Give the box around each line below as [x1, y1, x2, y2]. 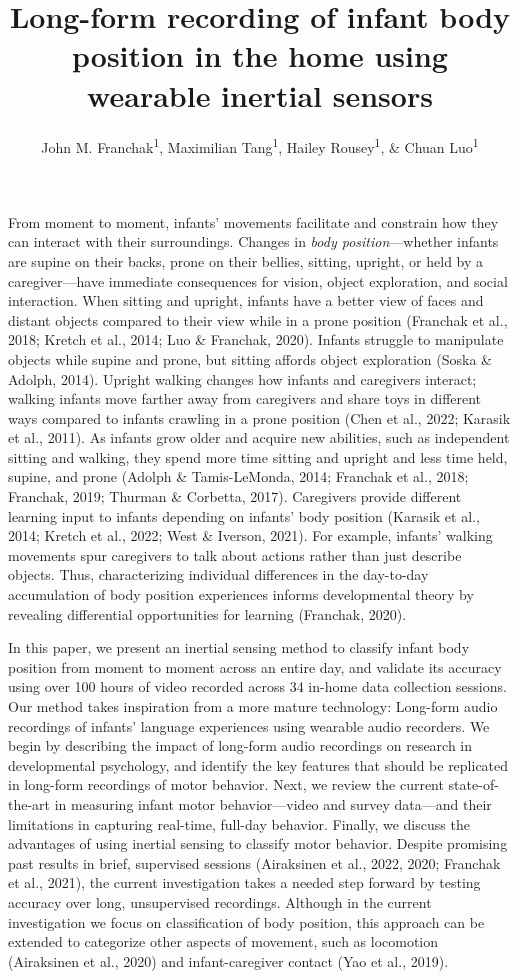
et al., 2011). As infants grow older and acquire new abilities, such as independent [8, 427, 510, 448]
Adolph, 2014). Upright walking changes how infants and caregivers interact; [8, 368, 477, 389]
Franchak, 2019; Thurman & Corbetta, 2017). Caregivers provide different [8, 486, 462, 507]
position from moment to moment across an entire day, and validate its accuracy [8, 656, 502, 677]
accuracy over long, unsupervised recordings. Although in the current [8, 891, 432, 912]
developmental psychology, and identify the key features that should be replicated [8, 754, 509, 775]
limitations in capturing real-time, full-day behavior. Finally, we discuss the [8, 813, 470, 834]
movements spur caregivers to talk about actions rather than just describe [8, 544, 462, 565]
